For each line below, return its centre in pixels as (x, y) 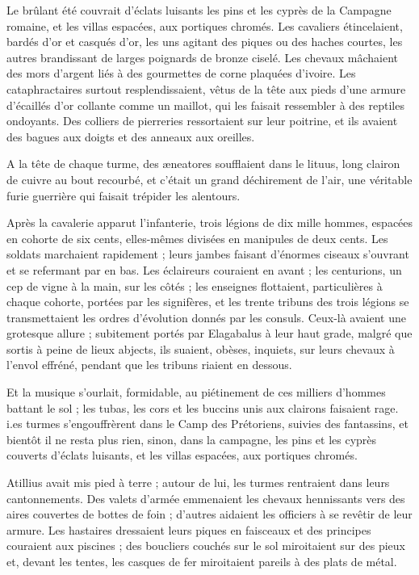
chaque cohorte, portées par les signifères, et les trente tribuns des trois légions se (208, 302)
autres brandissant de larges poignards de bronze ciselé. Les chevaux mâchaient (203, 57)
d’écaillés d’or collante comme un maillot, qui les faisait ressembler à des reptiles (205, 105)
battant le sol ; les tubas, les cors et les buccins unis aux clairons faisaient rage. (203, 407)
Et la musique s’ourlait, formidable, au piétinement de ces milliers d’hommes (196, 392)
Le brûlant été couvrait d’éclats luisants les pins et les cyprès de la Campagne (199, 10)
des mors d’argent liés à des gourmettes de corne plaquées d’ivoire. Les (181, 73)
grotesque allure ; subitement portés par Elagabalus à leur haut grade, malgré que (209, 333)
